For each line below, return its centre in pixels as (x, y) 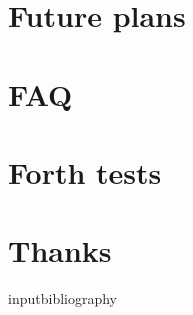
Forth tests (85, 171)
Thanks (60, 250)
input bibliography (63, 298)
